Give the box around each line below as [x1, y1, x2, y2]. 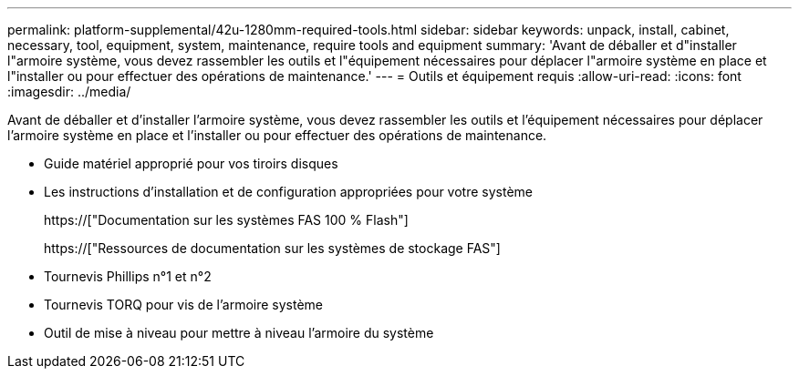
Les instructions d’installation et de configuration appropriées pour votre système [44, 184, 534, 199]
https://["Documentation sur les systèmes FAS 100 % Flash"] [44, 212, 409, 228]
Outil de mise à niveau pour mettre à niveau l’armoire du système [44, 325, 434, 340]
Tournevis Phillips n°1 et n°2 [44, 269, 212, 284]
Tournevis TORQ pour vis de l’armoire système [44, 297, 324, 312]
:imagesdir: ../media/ [7, 84, 131, 99]
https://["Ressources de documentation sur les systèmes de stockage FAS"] [44, 240, 501, 256]
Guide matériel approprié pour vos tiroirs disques [44, 156, 338, 171]
